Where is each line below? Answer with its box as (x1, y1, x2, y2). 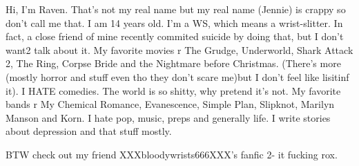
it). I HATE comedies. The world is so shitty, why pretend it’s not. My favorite (6, 83, 341, 98)
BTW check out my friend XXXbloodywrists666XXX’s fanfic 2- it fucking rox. (6, 147, 338, 161)
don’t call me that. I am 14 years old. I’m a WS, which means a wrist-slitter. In (6, 15, 343, 30)
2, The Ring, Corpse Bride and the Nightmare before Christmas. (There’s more (6, 56, 341, 71)
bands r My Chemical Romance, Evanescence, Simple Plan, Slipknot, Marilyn (6, 97, 335, 111)
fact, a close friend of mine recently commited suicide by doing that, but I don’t (6, 29, 344, 44)
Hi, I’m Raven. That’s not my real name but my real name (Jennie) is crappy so (6, 2, 346, 16)
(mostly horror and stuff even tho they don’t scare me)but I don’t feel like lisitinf (6, 69, 349, 84)
